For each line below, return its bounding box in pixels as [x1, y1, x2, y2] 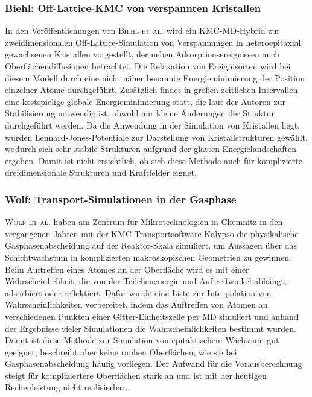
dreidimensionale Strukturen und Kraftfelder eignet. [5, 166, 197, 179]
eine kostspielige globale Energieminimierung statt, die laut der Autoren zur [5, 95, 285, 107]
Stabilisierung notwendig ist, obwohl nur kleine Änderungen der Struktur [5, 107, 275, 119]
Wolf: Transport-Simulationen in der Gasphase [5, 191, 237, 206]
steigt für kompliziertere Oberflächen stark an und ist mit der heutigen [5, 369, 267, 381]
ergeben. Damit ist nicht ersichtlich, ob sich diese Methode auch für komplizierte [5, 154, 302, 167]
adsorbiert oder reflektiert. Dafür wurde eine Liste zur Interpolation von [5, 286, 272, 299]
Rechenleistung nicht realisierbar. [5, 381, 128, 393]
